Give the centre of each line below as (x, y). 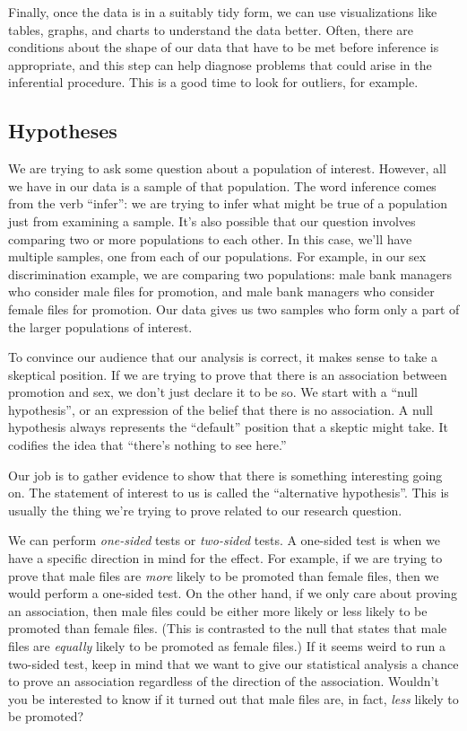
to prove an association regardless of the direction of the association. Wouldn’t (224, 681)
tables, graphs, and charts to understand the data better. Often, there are (211, 29)
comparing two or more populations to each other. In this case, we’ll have (210, 238)
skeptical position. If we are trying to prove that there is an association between (228, 374)
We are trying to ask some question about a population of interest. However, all (227, 168)
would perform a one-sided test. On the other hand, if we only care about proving (233, 593)
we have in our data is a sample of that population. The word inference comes (222, 185)
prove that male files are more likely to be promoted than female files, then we (224, 575)
